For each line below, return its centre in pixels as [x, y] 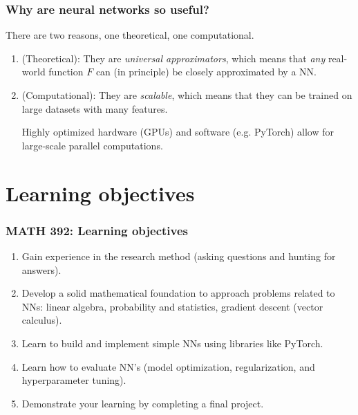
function [66, 72]
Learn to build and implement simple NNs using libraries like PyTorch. [172, 343]
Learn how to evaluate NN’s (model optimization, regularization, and [168, 366]
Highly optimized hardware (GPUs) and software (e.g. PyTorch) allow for [178, 132]
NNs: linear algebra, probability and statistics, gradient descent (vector [172, 306]
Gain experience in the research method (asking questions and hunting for [179, 256]
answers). [41, 269]
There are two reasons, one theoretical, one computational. [130, 35]
